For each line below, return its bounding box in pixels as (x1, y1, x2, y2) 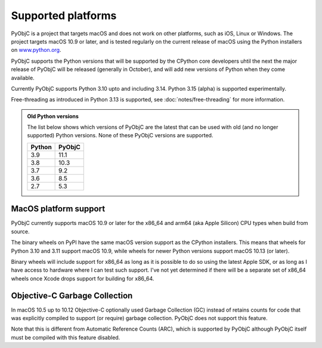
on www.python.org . (11, 47, 61, 54)
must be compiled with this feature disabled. (11, 334, 120, 341)
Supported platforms (11, 9, 117, 22)
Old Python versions (27, 112, 79, 119)
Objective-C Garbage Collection (11, 290, 133, 301)
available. (11, 74, 35, 81)
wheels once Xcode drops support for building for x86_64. (11, 275, 154, 282)
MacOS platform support (11, 204, 106, 214)
